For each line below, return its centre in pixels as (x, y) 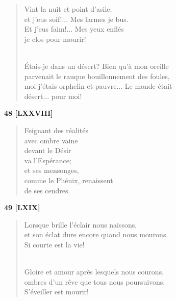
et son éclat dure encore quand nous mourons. (96, 234)
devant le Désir (48, 150)
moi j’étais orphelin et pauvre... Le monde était (98, 86)
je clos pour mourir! (55, 39)
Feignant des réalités (56, 130)
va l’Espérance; (48, 160)
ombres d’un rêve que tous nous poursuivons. (95, 281)
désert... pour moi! (53, 96)
